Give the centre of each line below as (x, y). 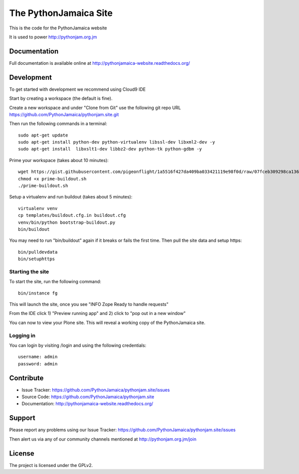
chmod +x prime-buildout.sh (52, 179)
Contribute (26, 378)
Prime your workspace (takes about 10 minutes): (59, 160)
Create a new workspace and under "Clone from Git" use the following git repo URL (95, 108)
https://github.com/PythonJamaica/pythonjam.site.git (64, 114)
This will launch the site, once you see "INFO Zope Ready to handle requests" (89, 305)
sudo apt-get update (43, 135)
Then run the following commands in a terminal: (58, 124)
